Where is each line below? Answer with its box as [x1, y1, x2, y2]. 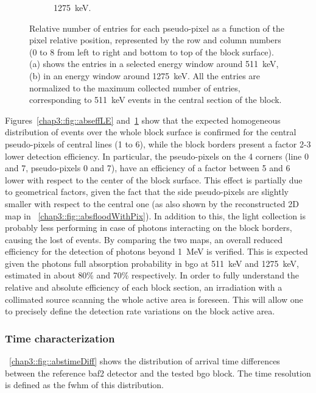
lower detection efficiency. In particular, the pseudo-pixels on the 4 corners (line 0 [5, 149, 309, 162]
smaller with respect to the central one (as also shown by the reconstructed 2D [5, 197, 300, 210]
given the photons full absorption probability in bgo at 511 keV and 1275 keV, [5, 257, 299, 269]
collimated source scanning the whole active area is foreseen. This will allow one [5, 292, 303, 305]
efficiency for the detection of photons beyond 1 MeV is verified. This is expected [5, 245, 308, 258]
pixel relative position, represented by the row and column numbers [29, 34, 281, 46]
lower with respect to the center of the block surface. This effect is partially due [5, 173, 303, 186]
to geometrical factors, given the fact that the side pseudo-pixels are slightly [5, 185, 289, 198]
